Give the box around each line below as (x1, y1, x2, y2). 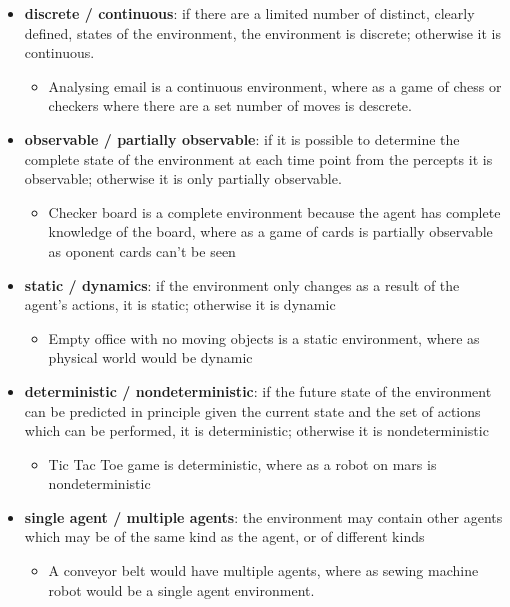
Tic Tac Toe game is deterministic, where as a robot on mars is (48, 453, 437, 474)
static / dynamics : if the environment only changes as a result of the (24, 274, 460, 295)
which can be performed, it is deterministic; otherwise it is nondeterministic (24, 420, 489, 441)
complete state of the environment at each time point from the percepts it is (24, 148, 493, 169)
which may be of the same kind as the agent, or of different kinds (24, 526, 425, 547)
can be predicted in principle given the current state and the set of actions (24, 400, 481, 421)
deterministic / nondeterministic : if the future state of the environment (24, 380, 492, 401)
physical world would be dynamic (48, 347, 253, 368)
